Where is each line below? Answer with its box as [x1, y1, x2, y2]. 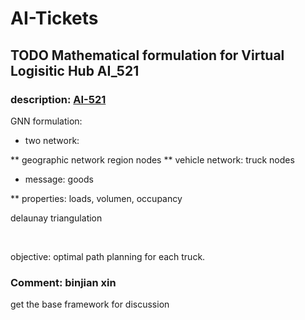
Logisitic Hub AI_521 [10, 62, 140, 79]
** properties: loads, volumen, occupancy [10, 192, 183, 204]
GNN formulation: [10, 115, 83, 127]
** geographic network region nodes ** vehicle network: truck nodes [10, 153, 295, 166]
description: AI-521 [10, 92, 107, 106]
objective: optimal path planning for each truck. [10, 250, 206, 262]
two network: [24, 134, 80, 146]
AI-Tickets [10, 7, 99, 30]
